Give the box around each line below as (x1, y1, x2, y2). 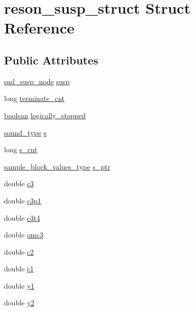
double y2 (4, 297, 35, 308)
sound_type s (4, 127, 47, 137)
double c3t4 (4, 212, 40, 223)
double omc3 (4, 229, 44, 240)
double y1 (4, 280, 35, 291)
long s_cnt (4, 144, 38, 155)
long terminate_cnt (4, 93, 65, 103)
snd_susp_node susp (4, 76, 70, 86)
